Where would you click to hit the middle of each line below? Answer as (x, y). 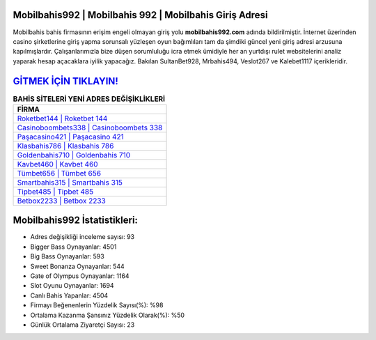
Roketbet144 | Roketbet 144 (62, 118)
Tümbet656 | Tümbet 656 (59, 173)
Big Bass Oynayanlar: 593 (67, 256)
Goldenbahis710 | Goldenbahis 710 (74, 155)
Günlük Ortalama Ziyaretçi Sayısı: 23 (83, 325)
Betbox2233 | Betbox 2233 (61, 201)
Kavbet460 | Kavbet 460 (57, 164)
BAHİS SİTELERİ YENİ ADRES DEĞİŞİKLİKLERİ (89, 99)
